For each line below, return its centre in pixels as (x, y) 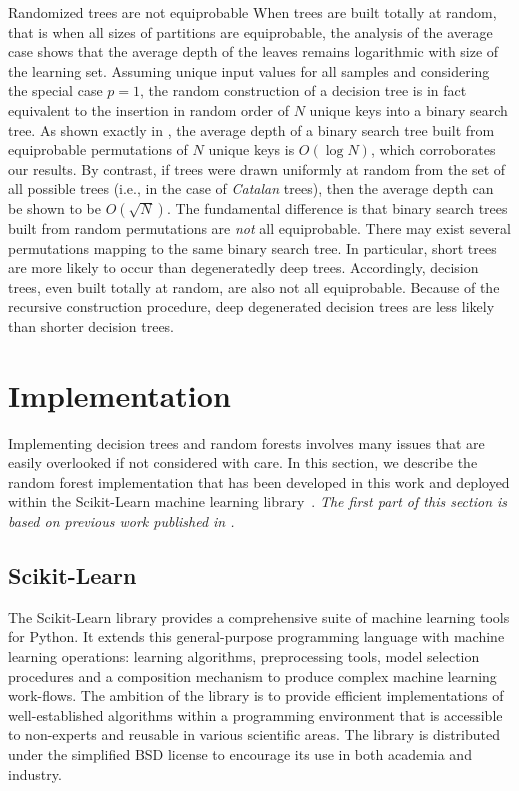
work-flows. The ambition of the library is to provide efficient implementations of (256, 695)
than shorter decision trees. (91, 325)
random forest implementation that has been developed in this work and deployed (259, 481)
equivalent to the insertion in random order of (149, 109)
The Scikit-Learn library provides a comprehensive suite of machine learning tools (259, 616)
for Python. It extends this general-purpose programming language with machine (256, 636)
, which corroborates (433, 149)
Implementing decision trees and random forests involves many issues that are (246, 442)
